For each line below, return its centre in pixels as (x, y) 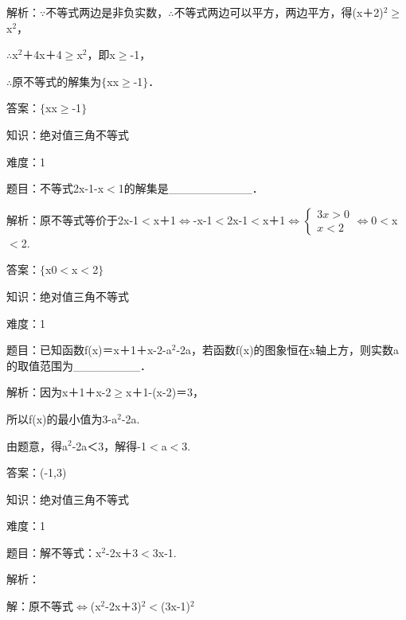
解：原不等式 (40, 606)
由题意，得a (37, 445)
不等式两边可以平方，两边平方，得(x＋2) (279, 12)
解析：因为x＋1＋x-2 (59, 392)
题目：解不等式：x (54, 552)
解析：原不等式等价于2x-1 (73, 219)
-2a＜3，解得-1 (109, 445)
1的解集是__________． (191, 188)
